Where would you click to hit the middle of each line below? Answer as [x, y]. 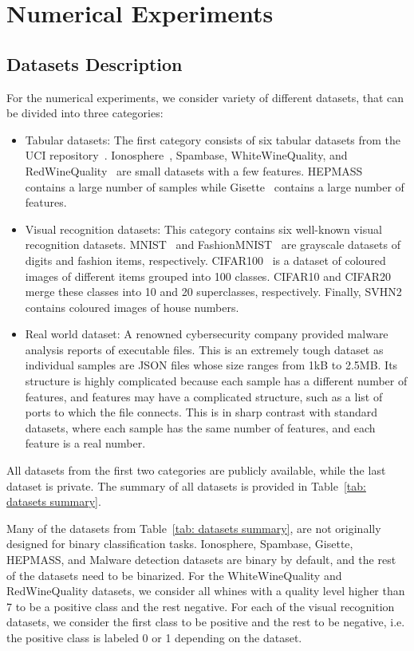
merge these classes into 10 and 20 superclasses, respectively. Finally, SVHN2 [213, 292]
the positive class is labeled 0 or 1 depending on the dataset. [154, 637]
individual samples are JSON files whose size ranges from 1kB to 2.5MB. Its [211, 365]
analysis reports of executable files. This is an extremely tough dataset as [204, 349]
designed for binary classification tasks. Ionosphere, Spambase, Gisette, [180, 544]
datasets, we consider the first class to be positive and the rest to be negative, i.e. [206, 622]
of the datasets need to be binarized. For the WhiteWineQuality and [174, 575]
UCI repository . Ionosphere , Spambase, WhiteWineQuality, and [186, 155]
